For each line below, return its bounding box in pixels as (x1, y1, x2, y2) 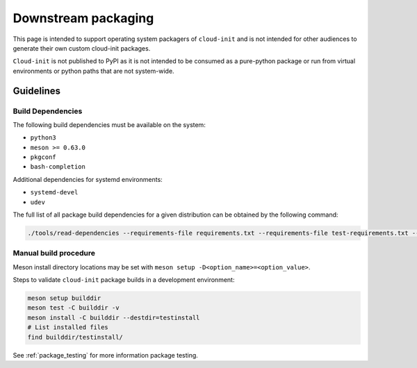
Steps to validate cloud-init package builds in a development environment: (13, 276, 235, 284)
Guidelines (13, 85, 60, 97)
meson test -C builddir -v (27, 304, 120, 312)
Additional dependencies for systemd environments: (13, 175, 163, 183)
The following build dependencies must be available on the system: (13, 120, 206, 128)
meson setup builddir (27, 294, 101, 302)
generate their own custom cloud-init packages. (13, 44, 151, 52)
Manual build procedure (13, 249, 95, 258)
